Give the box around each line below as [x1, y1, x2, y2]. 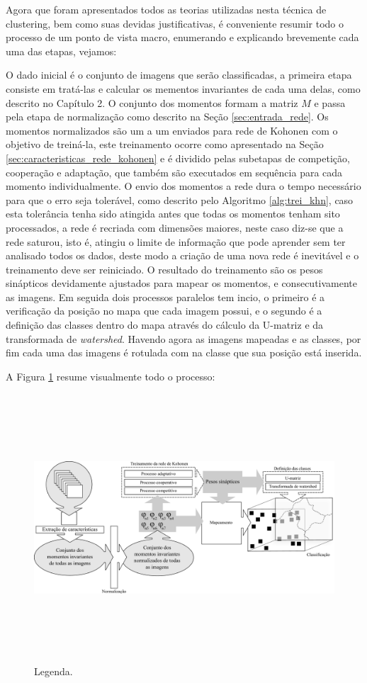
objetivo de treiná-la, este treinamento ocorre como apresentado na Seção [6, 137, 324, 152]
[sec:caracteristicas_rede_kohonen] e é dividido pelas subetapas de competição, [6, 150, 350, 165]
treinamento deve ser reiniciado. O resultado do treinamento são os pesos [6, 261, 323, 276]
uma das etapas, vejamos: [6, 43, 117, 58]
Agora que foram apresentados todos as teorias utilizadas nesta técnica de [6, 2, 327, 16]
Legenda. [34, 663, 73, 678]
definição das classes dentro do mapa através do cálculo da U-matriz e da [6, 317, 324, 332]
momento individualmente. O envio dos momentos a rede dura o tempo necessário [6, 179, 361, 193]
